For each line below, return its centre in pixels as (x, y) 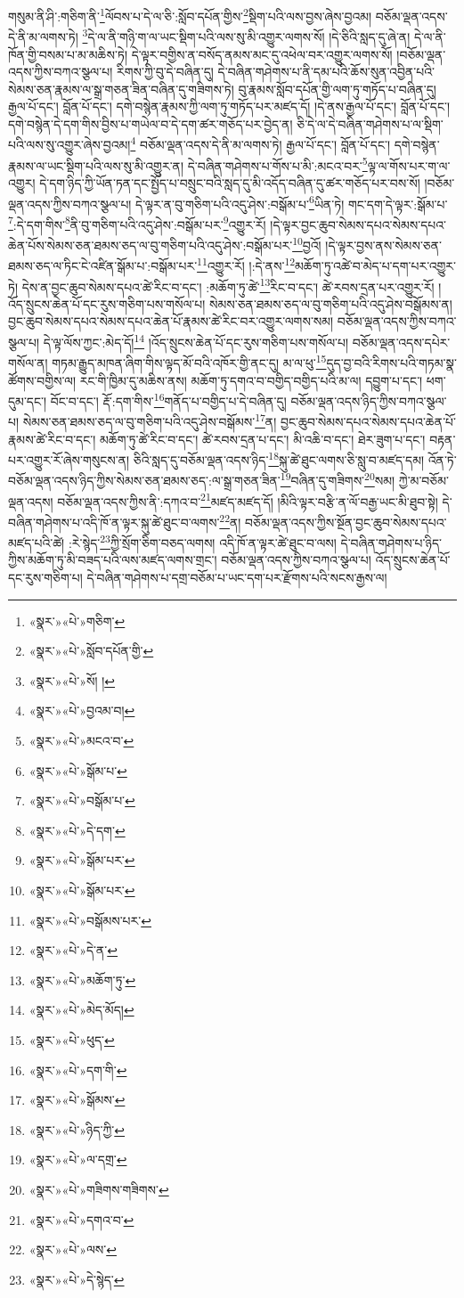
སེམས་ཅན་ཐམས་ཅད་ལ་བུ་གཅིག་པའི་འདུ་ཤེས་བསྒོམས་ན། (330, 303)
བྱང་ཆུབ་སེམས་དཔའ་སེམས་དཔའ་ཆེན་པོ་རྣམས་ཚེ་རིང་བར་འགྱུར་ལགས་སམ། (171, 321)
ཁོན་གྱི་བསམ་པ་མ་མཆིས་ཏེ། (68, 54)
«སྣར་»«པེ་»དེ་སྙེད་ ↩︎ (77, 1279)
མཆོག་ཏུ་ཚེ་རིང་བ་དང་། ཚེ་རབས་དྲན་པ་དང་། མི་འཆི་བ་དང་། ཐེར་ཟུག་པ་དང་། (263, 439)
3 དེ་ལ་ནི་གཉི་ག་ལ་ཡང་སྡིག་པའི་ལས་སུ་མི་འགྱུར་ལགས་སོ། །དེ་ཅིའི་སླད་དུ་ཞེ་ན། (246, 35)
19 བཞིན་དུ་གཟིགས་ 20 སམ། (338, 479)
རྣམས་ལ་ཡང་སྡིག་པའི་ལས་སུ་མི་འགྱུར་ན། (96, 165)
